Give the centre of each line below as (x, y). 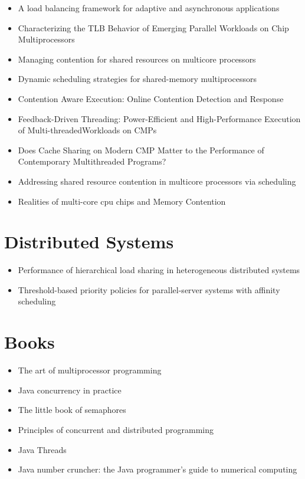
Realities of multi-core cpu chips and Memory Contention (122, 201)
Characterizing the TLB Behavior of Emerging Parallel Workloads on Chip (153, 27)
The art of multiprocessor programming (90, 370)
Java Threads (42, 449)
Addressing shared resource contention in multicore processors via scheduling (157, 181)
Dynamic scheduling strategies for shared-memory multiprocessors (137, 79)
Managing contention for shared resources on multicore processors (137, 59)
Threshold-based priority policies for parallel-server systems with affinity (149, 289)
